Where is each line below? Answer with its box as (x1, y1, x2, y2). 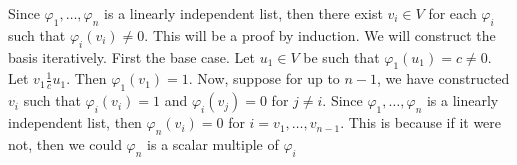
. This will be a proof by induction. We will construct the (144, 24, 496, 45)
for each (428, 3, 477, 23)
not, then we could (8, 133, 122, 154)
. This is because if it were (340, 112, 502, 133)
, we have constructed (377, 68, 510, 89)
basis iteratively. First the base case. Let (8, 46, 255, 67)
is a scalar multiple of (147, 133, 279, 154)
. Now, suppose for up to (188, 68, 340, 89)
